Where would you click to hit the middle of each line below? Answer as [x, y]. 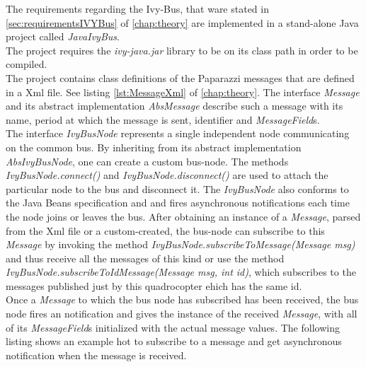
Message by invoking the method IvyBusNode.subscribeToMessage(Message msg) [181, 244]
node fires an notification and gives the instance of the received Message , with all [182, 314]
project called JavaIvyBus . [63, 36]
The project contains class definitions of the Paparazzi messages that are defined [180, 77]
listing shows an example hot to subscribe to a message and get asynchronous [174, 341]
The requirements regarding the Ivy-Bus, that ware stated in [137, 8]
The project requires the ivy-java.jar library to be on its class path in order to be [182, 50]
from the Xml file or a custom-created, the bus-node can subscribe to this [165, 230]
